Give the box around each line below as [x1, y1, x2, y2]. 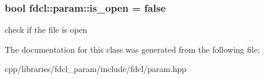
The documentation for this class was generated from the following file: [5, 43, 260, 55]
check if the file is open [5, 23, 87, 36]
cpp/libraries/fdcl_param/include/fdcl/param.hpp [5, 63, 187, 75]
